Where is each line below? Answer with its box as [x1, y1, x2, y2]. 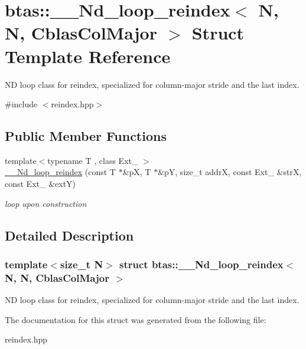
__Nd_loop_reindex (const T [5, 166, 116, 178]
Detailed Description [5, 226, 134, 244]
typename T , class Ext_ [47, 154, 138, 166]
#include [5, 98, 38, 110]
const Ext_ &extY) [5, 177, 76, 190]
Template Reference [5, 44, 171, 68]
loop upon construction [5, 197, 87, 209]
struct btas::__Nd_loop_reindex [119, 256, 284, 271]
